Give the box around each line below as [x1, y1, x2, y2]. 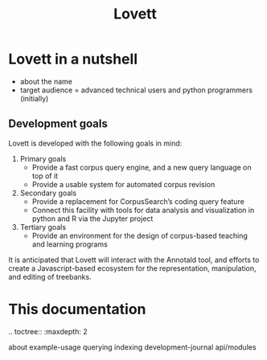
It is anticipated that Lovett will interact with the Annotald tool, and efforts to [8, 255, 260, 264]
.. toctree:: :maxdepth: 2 [8, 326, 88, 336]
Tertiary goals [19, 222, 67, 231]
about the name [19, 76, 72, 86]
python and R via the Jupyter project [31, 214, 154, 223]
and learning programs [31, 239, 109, 249]
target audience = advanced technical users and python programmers [19, 85, 253, 95]
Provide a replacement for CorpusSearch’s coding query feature [31, 196, 245, 206]
